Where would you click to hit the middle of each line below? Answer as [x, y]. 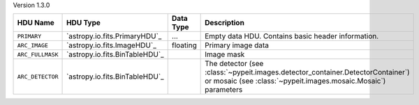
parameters [224, 90]
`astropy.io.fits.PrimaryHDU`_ [114, 36]
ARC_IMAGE [33, 45]
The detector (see [234, 64]
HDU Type [84, 23]
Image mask [225, 54]
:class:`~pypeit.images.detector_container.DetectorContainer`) [307, 72]
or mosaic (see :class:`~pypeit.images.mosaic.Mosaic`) [295, 81]
